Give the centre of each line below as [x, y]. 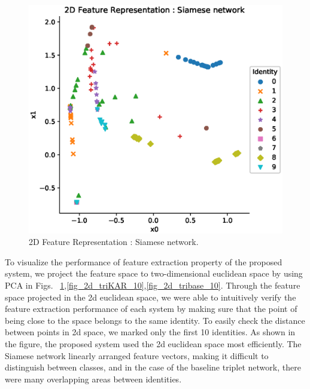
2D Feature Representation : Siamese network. [114, 242]
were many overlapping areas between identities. [93, 379]
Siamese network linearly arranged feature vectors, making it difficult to [137, 355]
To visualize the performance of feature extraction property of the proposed [144, 261]
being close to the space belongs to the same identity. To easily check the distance [155, 320]
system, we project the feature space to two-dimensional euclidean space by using [154, 273]
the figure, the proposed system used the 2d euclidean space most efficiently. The [153, 343]
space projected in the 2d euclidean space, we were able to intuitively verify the [151, 297]
